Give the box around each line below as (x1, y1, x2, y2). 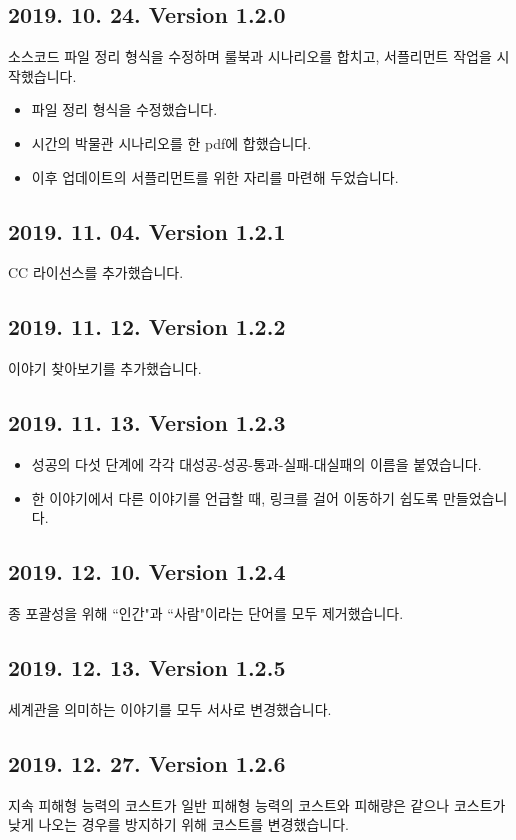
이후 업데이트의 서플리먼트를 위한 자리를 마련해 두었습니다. (31, 166, 399, 187)
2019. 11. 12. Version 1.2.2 (8, 311, 286, 342)
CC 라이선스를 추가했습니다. (8, 262, 184, 283)
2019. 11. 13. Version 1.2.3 (8, 407, 286, 438)
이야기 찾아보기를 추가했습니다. (8, 358, 202, 379)
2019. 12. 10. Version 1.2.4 (8, 556, 286, 587)
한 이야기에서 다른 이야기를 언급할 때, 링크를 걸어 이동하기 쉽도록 (31, 487, 439, 508)
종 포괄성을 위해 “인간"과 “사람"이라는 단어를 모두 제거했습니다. (8, 602, 404, 623)
